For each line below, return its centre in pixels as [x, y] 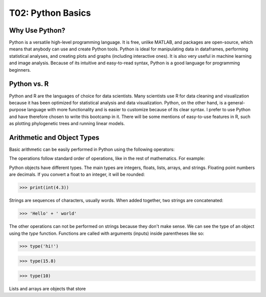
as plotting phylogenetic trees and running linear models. [67, 124]
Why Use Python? [37, 30]
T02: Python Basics [50, 13]
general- [236, 103]
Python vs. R [29, 84]
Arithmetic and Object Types [54, 138]
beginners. [20, 70]
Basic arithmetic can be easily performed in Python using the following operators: [92, 149]
